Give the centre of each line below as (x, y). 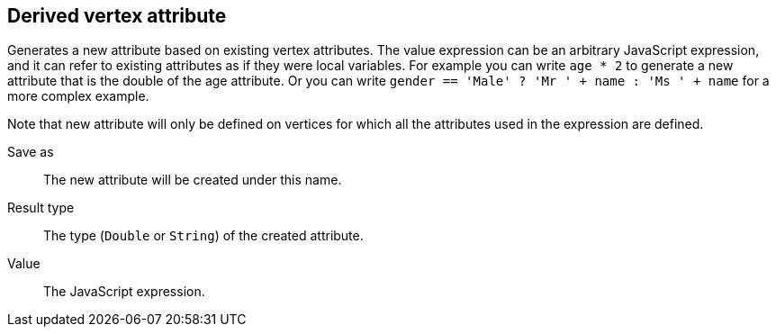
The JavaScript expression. (124, 292)
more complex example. (78, 96)
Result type (41, 208)
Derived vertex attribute (117, 16)
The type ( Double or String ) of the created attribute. (203, 236)
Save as (31, 152)
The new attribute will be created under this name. (193, 180)
